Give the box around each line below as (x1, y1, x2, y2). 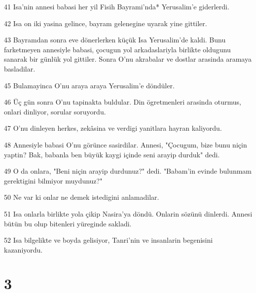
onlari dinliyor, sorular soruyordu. (4, 106, 106, 116)
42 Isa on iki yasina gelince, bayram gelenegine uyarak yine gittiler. (4, 18, 207, 28)
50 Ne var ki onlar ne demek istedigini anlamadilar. (4, 192, 159, 202)
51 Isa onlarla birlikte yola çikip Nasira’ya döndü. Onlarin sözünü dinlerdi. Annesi (4, 208, 253, 219)
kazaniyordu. (4, 244, 43, 255)
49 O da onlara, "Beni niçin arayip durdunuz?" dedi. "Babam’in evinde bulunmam (4, 166, 252, 176)
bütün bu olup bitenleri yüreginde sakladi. (4, 218, 132, 228)
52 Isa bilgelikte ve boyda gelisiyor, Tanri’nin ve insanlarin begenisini (4, 235, 213, 245)
